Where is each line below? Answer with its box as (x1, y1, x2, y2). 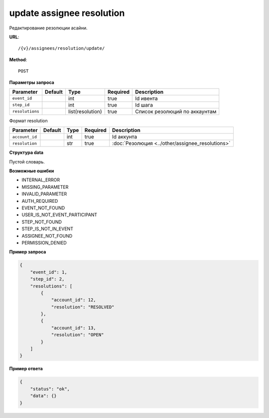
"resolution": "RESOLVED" (51, 304, 115, 310)
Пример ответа (9, 366, 43, 372)
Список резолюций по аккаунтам (135, 108, 217, 115)
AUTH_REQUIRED (21, 198, 58, 204)
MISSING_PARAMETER (21, 184, 69, 190)
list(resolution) (68, 108, 102, 115)
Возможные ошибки (9, 168, 54, 174)
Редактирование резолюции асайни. (9, 25, 88, 31)
